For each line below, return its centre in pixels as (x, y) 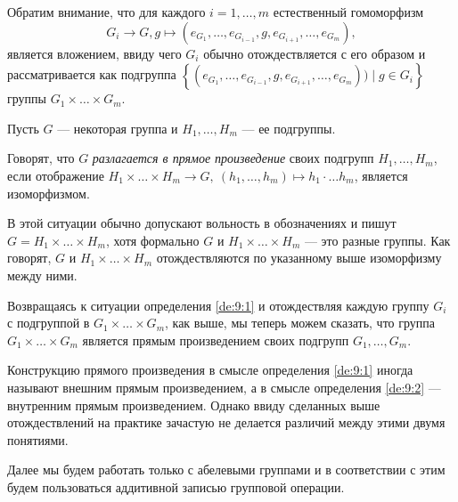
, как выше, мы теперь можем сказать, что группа (300, 323)
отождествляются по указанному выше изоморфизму (299, 258)
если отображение (56, 175)
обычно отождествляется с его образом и (315, 53)
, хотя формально (152, 240)
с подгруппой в (49, 323)
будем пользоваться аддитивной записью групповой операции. (176, 486)
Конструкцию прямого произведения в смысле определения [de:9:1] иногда (210, 370)
